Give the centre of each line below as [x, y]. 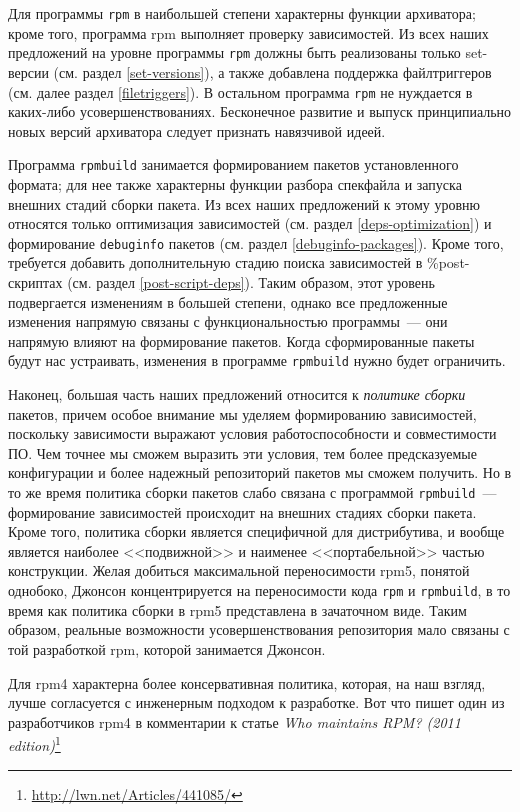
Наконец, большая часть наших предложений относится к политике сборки [237, 394]
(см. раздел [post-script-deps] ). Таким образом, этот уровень [251, 282]
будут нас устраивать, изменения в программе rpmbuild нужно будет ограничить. [257, 360]
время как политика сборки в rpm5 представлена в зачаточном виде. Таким [237, 609]
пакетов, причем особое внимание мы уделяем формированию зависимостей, [242, 413]
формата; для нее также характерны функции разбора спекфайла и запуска [235, 184]
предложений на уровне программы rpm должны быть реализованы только [234, 52]
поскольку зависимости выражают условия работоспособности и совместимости [252, 433]
